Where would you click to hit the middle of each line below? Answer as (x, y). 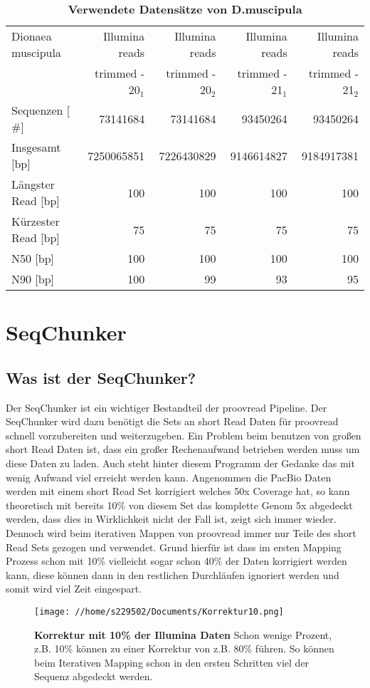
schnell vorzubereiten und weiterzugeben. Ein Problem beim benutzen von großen (184, 435)
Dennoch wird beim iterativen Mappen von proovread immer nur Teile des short (181, 532)
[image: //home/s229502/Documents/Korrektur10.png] (159, 611)
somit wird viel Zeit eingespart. (74, 589)
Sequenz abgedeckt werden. (94, 676)
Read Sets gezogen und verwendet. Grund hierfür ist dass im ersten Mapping (174, 547)
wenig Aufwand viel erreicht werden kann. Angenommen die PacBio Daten (169, 477)
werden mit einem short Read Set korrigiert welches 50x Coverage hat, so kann (178, 491)
